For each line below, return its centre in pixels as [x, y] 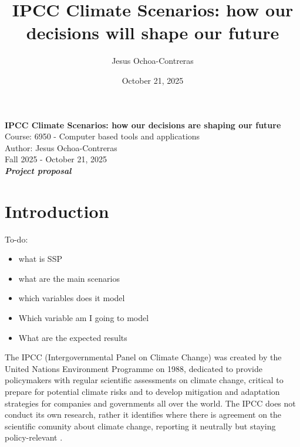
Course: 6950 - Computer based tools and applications [102, 136]
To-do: [16, 239]
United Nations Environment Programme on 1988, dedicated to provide [134, 368]
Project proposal [38, 170]
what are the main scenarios [69, 278]
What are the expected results [73, 337]
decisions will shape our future [153, 33]
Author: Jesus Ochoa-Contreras [61, 147]
